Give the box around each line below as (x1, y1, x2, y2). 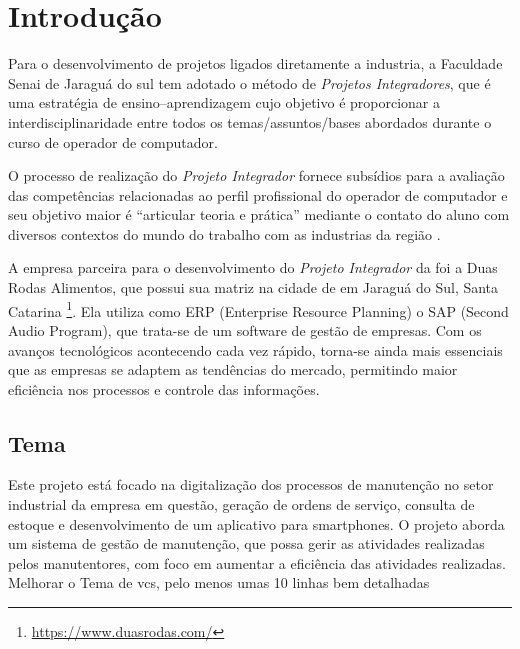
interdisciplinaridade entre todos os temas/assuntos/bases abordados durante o (8, 111, 492, 132)
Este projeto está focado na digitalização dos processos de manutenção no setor (8, 474, 494, 495)
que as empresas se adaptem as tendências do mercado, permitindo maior (8, 359, 458, 380)
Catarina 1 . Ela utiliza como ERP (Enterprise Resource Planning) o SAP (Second (8, 297, 509, 321)
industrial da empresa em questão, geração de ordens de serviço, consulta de (8, 494, 475, 515)
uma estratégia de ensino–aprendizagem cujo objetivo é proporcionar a (8, 92, 441, 113)
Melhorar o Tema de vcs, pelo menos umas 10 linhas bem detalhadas (8, 572, 430, 593)
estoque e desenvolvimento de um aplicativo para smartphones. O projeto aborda (8, 513, 505, 534)
